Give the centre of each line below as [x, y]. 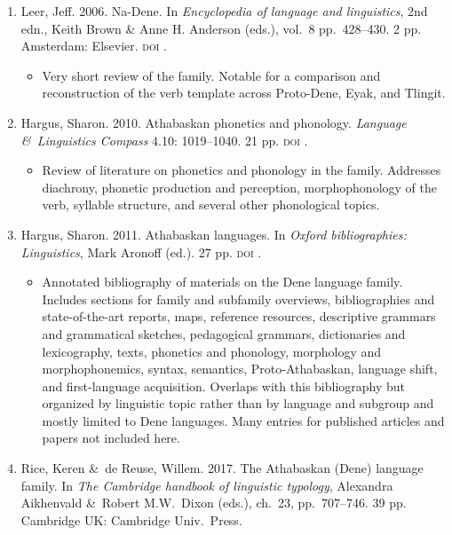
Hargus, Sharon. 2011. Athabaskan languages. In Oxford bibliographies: [214, 234]
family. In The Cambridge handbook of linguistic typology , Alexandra [207, 485]
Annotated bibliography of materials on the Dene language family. [222, 282]
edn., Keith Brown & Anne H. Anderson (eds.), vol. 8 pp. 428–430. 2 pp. [221, 28]
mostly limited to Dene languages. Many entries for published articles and [243, 420]
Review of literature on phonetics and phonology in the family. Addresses [242, 170]
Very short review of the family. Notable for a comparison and [211, 75]
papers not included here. [111, 438]
